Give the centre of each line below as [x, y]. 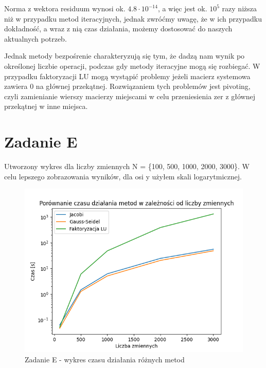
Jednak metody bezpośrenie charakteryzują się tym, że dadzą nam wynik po [125, 56]
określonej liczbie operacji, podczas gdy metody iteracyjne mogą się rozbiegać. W [132, 66]
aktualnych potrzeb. [36, 38]
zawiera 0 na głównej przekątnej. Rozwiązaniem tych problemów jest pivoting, [127, 86]
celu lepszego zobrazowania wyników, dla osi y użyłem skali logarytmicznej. [123, 176]
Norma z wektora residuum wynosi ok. [65, 8]
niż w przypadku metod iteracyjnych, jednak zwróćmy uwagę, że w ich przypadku [133, 18]
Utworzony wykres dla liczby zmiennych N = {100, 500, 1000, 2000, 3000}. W [127, 166]
